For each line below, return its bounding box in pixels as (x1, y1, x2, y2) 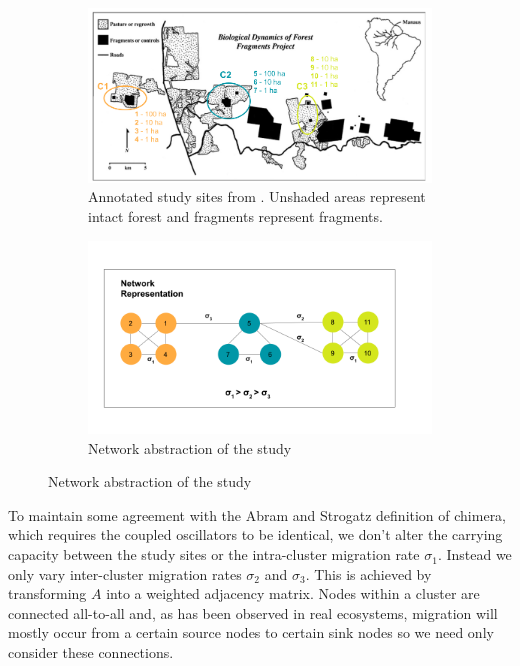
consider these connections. (8, 642, 174, 663)
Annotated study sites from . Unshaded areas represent (88, 186, 426, 207)
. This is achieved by (305, 563, 432, 584)
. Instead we (437, 544, 512, 565)
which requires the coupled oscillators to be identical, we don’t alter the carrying (8, 524, 503, 545)
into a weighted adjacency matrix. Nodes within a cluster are (106, 583, 480, 604)
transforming (8, 583, 87, 604)
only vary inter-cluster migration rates (8, 563, 242, 584)
